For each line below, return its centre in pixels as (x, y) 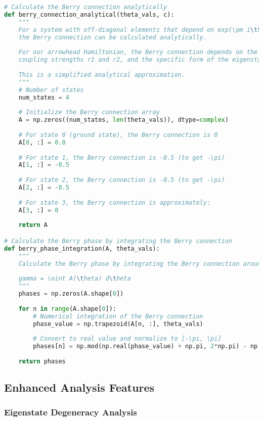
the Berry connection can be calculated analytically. (113, 37)
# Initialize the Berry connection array (89, 112)
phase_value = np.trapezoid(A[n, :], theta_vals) (118, 324)
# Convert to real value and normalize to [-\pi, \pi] (127, 339)
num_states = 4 (44, 97)
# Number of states (51, 90)
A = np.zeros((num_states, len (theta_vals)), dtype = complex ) (123, 120)
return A (33, 225)
